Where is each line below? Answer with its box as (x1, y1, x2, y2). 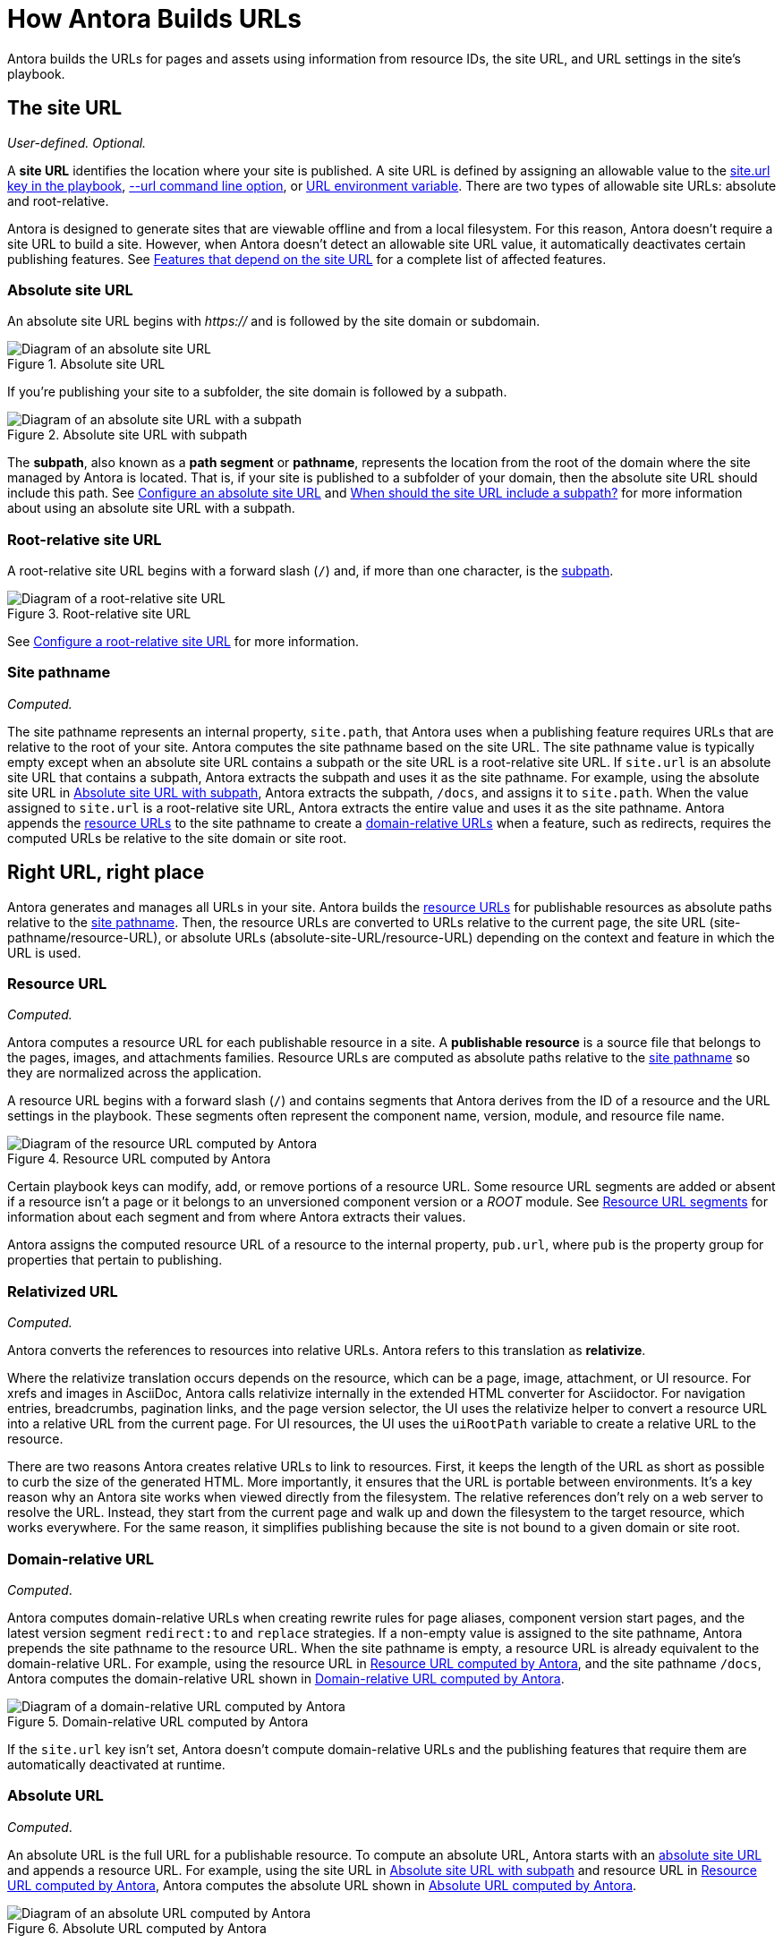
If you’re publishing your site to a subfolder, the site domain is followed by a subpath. (7, 384, 507, 400)
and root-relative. (7, 192, 109, 209)
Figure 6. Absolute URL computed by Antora (7, 1920, 267, 1936)
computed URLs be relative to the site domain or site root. (7, 830, 347, 846)
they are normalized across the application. (7, 1065, 262, 1081)
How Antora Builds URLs (7, 4, 302, 34)
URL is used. (7, 944, 81, 960)
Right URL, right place (7, 861, 205, 884)
